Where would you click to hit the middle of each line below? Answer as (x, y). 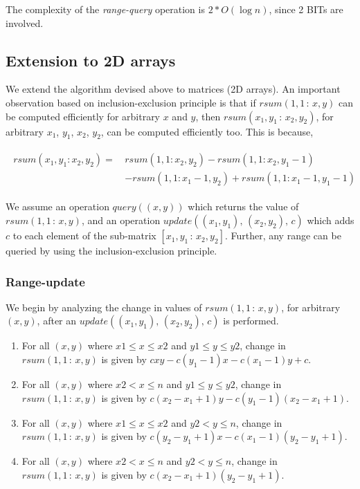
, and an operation (121, 220)
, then (208, 116)
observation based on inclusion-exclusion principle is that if (131, 102)
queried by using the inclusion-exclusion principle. (111, 251)
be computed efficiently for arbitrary (83, 116)
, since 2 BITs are (306, 9)
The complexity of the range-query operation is (105, 9)
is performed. (251, 321)
